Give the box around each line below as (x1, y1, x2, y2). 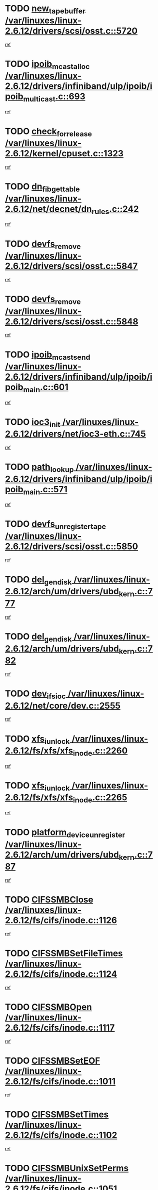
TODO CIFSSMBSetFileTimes (5, 948, 123, 959)
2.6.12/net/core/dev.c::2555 (5, 700, 121, 711)
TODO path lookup (5, 462, 74, 474)
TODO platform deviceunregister (5, 826, 126, 839)
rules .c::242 (91, 203, 139, 216)
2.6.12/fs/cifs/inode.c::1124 (5, 968, 117, 979)
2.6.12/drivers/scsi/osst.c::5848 (5, 316, 139, 327)
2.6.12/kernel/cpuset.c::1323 (5, 148, 124, 159)
